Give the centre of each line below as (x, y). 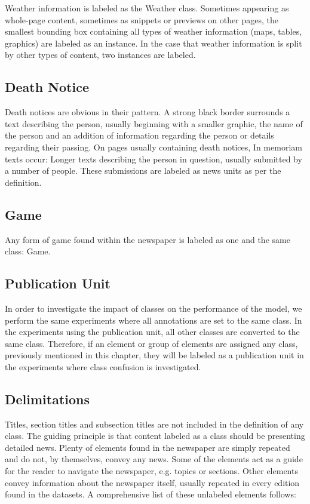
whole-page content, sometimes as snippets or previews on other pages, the (142, 19)
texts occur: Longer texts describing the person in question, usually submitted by (154, 159)
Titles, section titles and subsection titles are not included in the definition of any (154, 424)
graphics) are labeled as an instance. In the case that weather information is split (154, 43)
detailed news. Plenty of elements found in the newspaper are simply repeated (148, 447)
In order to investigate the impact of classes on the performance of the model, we (154, 308)
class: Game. (28, 251)
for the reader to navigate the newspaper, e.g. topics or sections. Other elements (151, 471)
